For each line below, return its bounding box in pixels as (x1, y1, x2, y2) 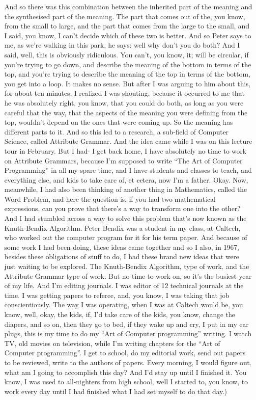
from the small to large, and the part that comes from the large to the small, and (4, 21, 250, 31)
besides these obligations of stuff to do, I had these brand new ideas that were (4, 251, 239, 262)
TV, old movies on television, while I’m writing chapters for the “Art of (4, 338, 221, 348)
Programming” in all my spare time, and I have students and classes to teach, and (4, 165, 252, 175)
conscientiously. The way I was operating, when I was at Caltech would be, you (4, 299, 243, 310)
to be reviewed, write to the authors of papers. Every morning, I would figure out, (4, 357, 252, 367)
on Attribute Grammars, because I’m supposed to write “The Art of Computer (4, 155, 243, 165)
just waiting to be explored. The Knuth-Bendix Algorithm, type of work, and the (4, 261, 249, 271)
